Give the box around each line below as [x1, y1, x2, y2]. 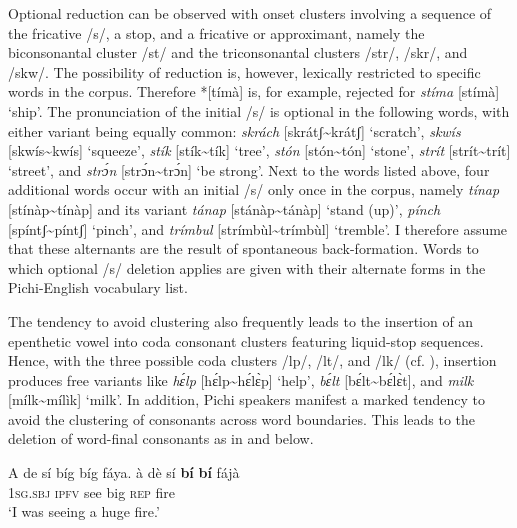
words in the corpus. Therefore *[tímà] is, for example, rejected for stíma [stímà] [8, 81, 500, 102]
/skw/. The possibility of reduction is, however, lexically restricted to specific [8, 61, 481, 82]
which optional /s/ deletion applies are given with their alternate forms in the [8, 257, 486, 278]
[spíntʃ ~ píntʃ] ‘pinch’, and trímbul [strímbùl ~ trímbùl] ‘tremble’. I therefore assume [8, 218, 508, 239]
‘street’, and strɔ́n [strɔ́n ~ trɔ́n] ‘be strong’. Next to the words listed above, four [8, 159, 490, 180]
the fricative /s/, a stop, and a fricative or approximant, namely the [8, 22, 425, 43]
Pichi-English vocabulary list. [8, 277, 188, 298]
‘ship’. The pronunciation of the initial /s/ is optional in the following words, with [8, 100, 510, 121]
